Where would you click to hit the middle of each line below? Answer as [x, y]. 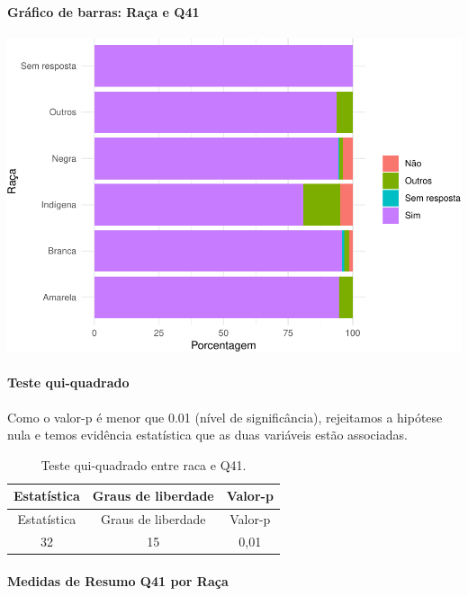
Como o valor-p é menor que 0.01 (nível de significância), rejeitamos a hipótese [225, 417]
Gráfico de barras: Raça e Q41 [103, 11]
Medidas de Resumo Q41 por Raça [118, 580]
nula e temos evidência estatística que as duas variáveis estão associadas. [207, 435]
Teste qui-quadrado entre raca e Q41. [144, 464]
